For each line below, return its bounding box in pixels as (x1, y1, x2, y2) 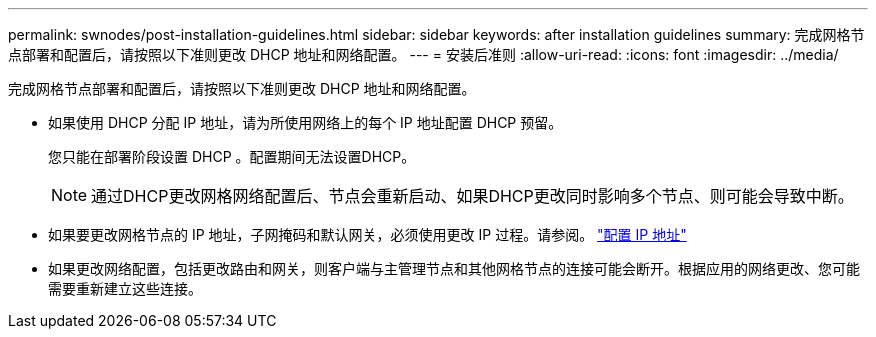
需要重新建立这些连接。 (48, 280, 202, 297)
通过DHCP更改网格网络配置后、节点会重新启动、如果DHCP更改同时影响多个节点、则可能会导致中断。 (91, 186, 854, 206)
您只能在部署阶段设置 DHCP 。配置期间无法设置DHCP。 (48, 148, 416, 165)
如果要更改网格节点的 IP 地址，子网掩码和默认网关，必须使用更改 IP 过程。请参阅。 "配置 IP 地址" (48, 226, 687, 243)
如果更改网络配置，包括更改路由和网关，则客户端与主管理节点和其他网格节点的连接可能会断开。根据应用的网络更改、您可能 (48, 260, 860, 277)
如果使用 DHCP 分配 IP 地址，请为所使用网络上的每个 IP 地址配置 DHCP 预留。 (48, 114, 563, 131)
